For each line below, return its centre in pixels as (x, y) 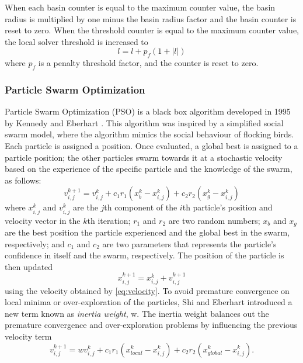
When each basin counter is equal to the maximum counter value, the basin (140, 7)
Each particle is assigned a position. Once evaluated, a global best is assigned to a (151, 145)
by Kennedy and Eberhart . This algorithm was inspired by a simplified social (144, 122)
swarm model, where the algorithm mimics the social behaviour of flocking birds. (149, 134)
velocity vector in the (43, 220)
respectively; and (35, 243)
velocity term (28, 336)
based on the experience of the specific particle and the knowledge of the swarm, (149, 169)
